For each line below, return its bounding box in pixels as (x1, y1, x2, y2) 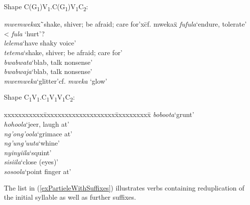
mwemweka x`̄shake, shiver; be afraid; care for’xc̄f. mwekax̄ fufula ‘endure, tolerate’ (4, 19, 247, 29)
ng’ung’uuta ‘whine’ (4, 138, 60, 148)
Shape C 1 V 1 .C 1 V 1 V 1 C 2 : (4, 92, 75, 103)
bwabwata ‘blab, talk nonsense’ (4, 57, 93, 67)
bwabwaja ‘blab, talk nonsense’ (4, 66, 93, 76)
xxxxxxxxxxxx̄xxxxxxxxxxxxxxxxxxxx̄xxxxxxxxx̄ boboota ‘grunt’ (4, 109, 194, 119)
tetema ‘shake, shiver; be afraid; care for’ (4, 47, 123, 57)
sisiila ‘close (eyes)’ (4, 157, 59, 167)
